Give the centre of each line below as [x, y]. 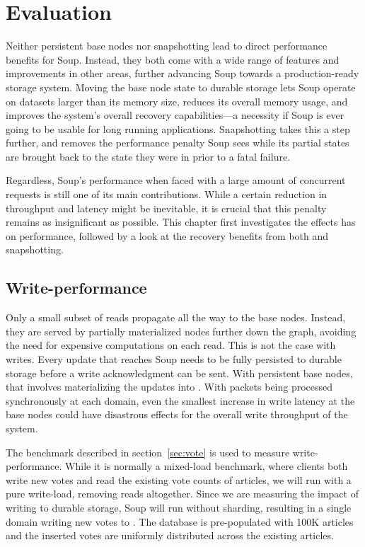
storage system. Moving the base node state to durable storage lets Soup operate [181, 87]
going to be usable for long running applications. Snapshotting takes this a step [178, 128]
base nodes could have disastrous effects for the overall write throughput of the [177, 414]
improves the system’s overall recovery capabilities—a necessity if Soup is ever [175, 115]
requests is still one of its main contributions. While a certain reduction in [167, 194]
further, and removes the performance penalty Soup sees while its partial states [178, 143]
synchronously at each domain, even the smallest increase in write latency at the [180, 400]
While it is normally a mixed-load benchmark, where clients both [207, 466]
